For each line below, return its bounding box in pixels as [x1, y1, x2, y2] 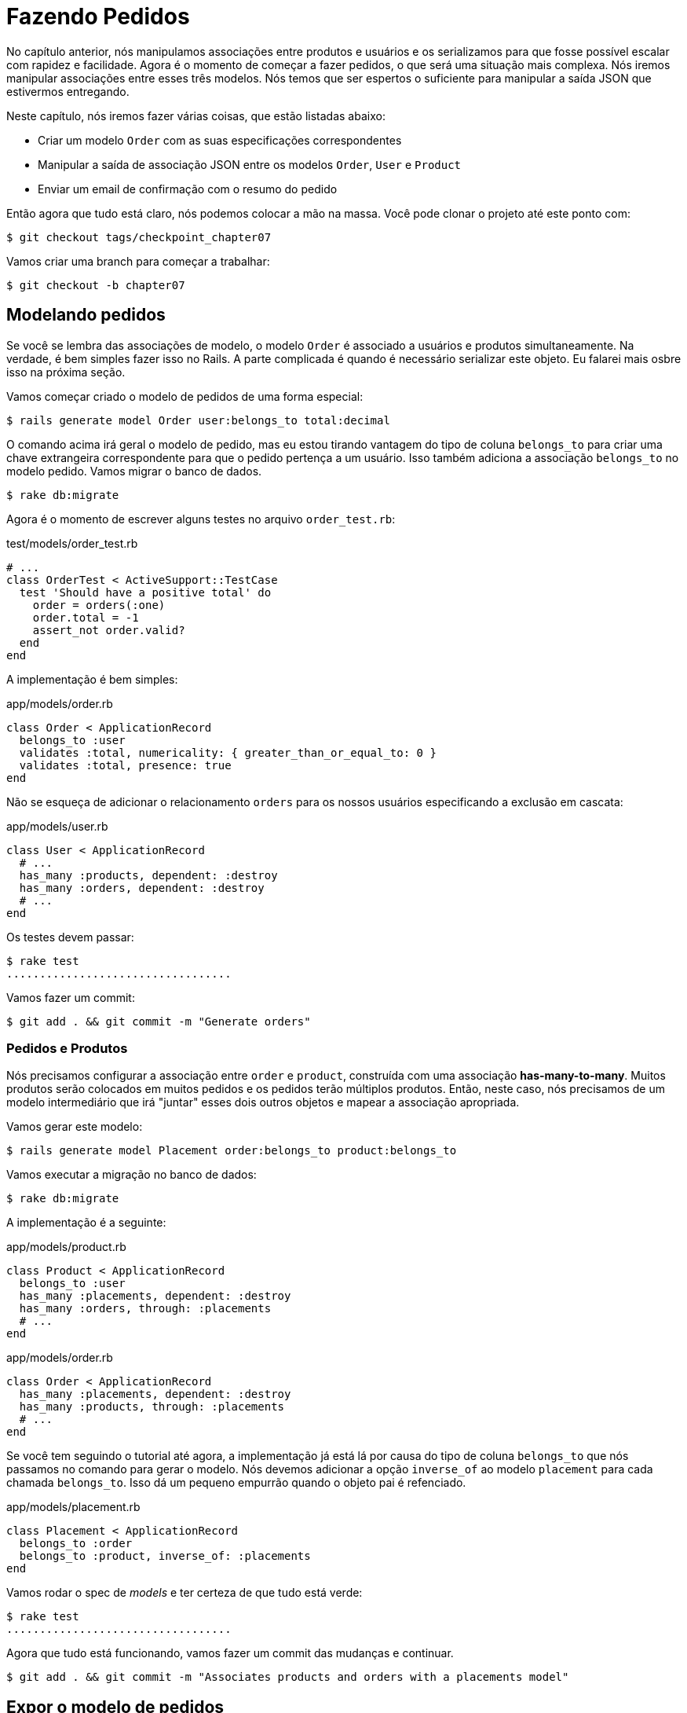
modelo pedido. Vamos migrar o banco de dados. [6, 464, 262, 478]
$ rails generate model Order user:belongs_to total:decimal [6, 413, 390, 427]
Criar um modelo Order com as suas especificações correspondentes [38, 133, 402, 147]
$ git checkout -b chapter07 [6, 278, 185, 292]
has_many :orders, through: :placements [19, 1302, 272, 1315]
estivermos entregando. [6, 84, 130, 98]
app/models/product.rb [6, 1240, 126, 1254]
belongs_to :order [19, 1537, 133, 1550]
